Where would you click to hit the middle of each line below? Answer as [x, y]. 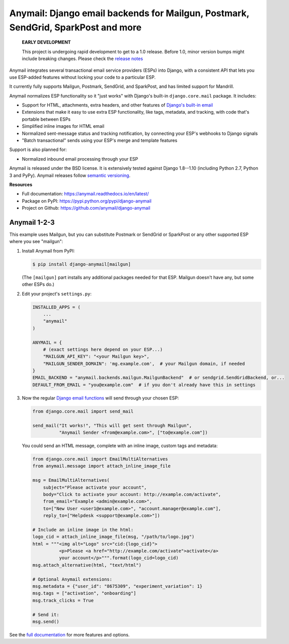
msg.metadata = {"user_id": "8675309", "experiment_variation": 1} [118, 586]
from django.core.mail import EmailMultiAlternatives [100, 459]
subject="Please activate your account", [95, 487]
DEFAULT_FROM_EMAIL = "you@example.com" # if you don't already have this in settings [144, 385]
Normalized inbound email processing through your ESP [80, 159]
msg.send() [46, 622]
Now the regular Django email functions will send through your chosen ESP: [100, 398]
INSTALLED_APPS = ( [56, 307]
